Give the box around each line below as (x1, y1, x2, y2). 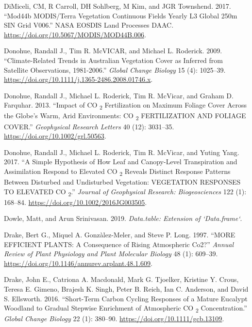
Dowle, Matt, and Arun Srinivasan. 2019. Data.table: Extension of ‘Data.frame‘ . (4, 213, 242, 223)
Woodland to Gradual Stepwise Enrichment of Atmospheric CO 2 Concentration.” (4, 303, 247, 314)
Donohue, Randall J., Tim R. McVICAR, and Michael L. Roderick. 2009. (4, 46, 222, 56)
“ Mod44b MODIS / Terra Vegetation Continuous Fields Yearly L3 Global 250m (4, 10, 237, 20)
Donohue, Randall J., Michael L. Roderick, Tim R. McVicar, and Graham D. (4, 90, 234, 100)
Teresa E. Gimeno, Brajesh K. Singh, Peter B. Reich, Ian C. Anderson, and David (4, 283, 249, 294)
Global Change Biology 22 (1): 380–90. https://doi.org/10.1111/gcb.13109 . (4, 313, 224, 324)
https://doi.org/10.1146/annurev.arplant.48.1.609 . (4, 258, 152, 268)
